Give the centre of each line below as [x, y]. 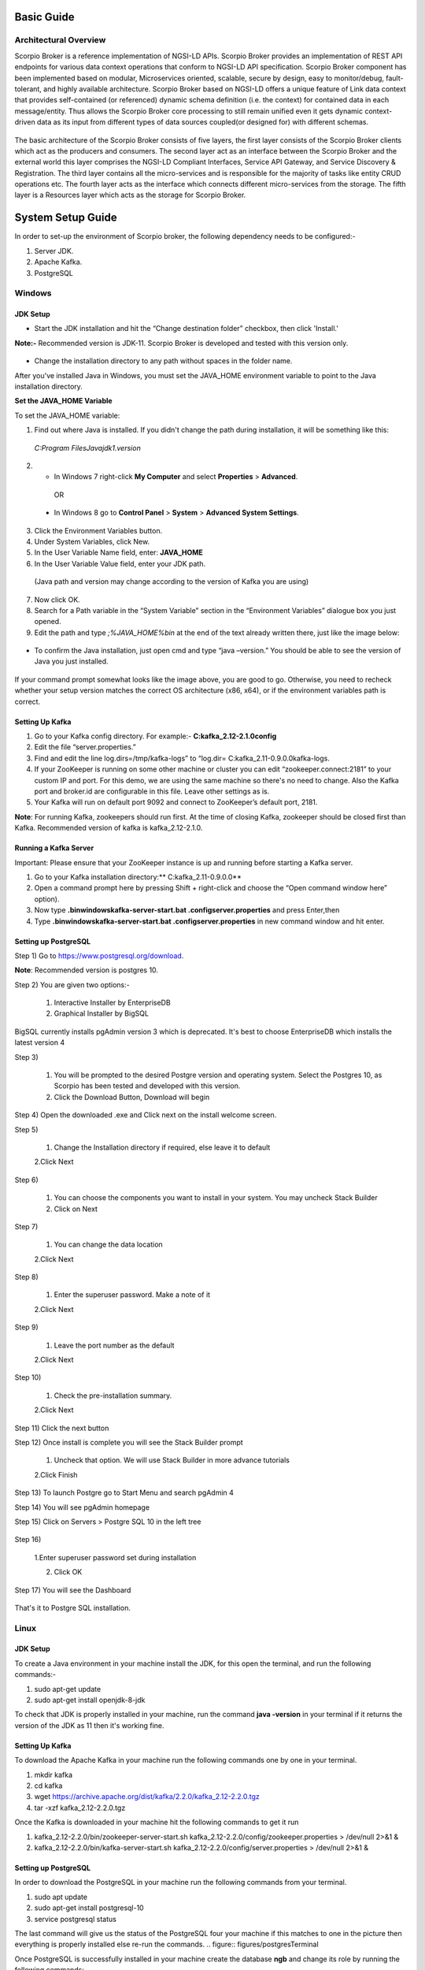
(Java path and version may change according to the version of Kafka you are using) [172, 582]
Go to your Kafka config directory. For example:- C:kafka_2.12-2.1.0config [155, 736]
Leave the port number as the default [114, 1345]
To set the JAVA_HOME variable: [67, 415]
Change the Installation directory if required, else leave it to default [162, 1147]
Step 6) [26, 1180]
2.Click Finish [56, 1474]
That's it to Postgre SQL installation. [73, 1608]
